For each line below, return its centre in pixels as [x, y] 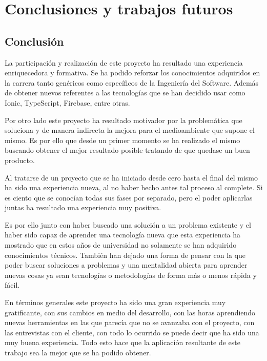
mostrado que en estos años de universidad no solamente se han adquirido [121, 245]
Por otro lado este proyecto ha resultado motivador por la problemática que [124, 120]
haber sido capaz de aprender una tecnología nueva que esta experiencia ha [122, 235]
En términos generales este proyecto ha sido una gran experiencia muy [115, 302]
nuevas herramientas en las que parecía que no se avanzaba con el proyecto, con [130, 322]
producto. [20, 160]
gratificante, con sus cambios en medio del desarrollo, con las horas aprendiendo [130, 312]
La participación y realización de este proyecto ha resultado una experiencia [124, 62]
